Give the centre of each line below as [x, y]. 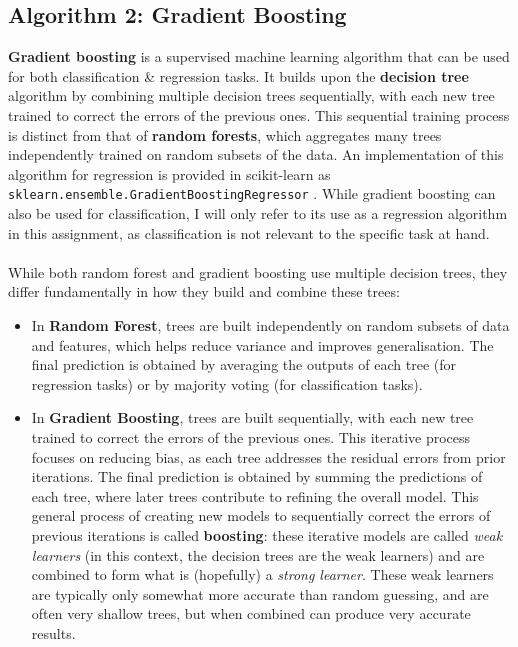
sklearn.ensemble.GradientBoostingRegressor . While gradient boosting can [252, 193]
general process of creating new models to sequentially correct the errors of [261, 515]
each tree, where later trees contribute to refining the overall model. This [255, 495]
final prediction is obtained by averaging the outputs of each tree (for [244, 364]
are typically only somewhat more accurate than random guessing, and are [260, 593]
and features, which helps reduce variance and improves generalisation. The [262, 344]
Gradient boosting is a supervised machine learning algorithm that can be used [259, 56]
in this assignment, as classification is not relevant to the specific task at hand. [249, 232]
